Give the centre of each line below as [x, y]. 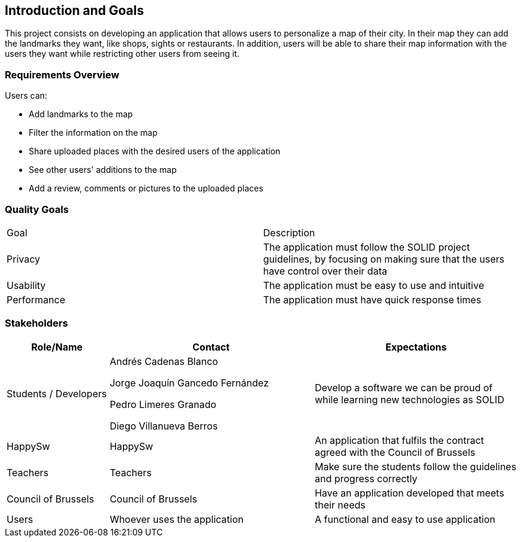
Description [289, 232]
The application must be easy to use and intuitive [374, 285]
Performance [36, 299]
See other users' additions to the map [103, 170]
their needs [340, 505]
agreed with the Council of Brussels [395, 452]
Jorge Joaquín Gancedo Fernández [189, 383]
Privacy [23, 259]
